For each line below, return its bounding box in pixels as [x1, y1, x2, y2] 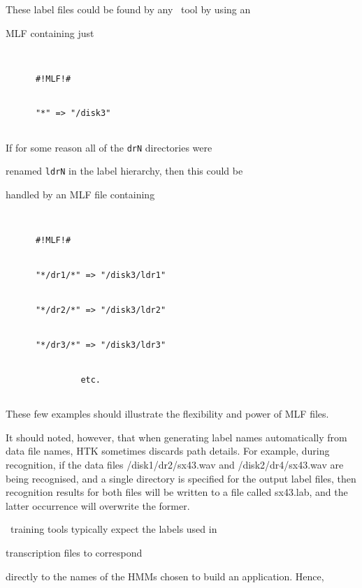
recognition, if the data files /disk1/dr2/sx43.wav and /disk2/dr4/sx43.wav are [6, 457, 344, 471]
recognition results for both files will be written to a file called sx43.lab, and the [6, 485, 348, 499]
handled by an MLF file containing [6, 187, 155, 202]
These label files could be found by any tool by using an [6, 2, 251, 16]
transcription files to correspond [6, 545, 143, 559]
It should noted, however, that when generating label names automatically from [6, 429, 347, 444]
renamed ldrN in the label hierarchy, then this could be [6, 163, 243, 178]
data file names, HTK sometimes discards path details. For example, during [6, 443, 330, 458]
